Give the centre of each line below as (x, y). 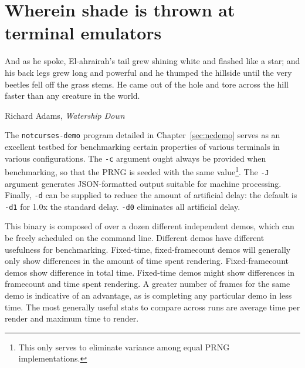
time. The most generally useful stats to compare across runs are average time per (152, 307)
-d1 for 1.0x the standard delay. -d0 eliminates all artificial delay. (123, 206)
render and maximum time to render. (72, 318)
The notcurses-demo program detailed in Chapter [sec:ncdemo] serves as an (143, 135)
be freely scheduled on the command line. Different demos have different (135, 237)
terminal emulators (83, 33)
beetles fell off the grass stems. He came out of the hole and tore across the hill (147, 84)
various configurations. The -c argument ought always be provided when (135, 158)
